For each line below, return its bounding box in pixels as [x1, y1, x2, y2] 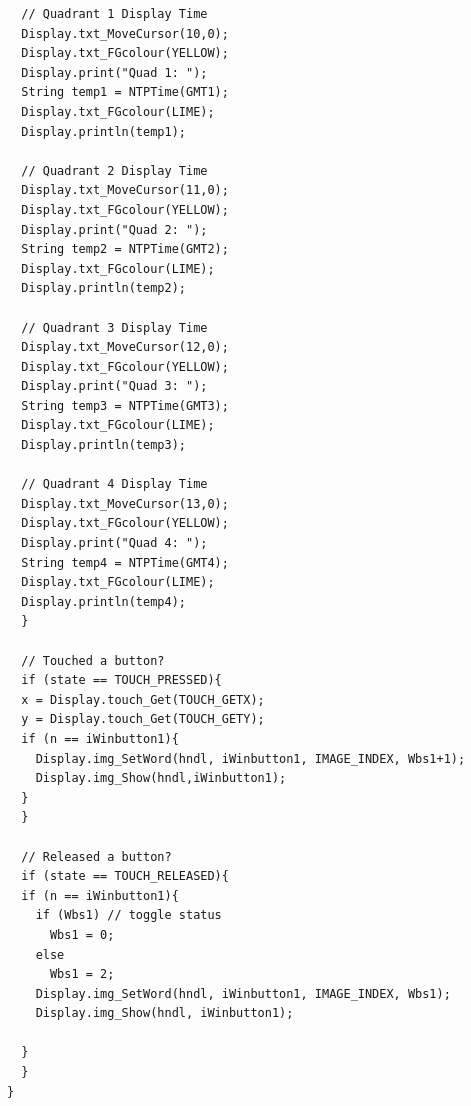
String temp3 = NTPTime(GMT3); [21, 398, 229, 413]
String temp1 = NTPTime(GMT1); [21, 85, 229, 100]
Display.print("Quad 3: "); [21, 379, 208, 394]
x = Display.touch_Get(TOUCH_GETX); [21, 692, 265, 707]
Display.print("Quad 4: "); [21, 536, 208, 551]
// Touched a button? [21, 653, 165, 668]
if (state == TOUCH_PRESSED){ [21, 673, 222, 688]
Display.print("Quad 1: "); [21, 65, 208, 80]
